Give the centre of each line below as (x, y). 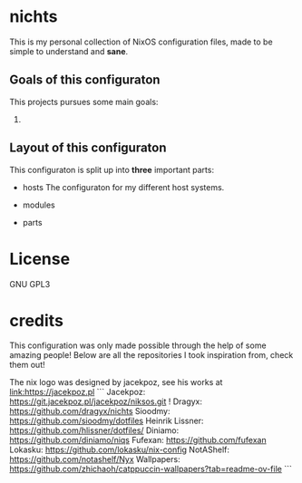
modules (39, 205)
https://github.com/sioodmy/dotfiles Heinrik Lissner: (107, 421)
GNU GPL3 (30, 284)
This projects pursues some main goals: (84, 101)
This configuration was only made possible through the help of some (138, 345)
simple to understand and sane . (69, 51)
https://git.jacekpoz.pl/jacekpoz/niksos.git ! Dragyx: (106, 401)
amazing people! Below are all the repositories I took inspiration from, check (151, 355)
